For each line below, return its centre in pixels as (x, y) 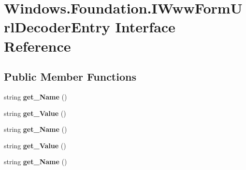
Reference (37, 46)
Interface (145, 27)
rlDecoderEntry (57, 27)
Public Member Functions (70, 77)
